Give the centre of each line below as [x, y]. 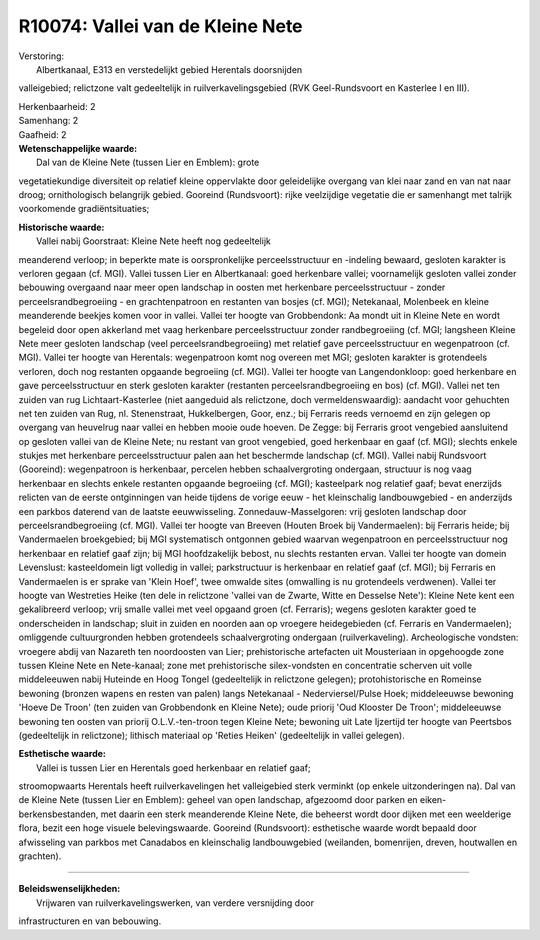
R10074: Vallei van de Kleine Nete [161, 26]
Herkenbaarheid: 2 [57, 106]
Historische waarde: [61, 227]
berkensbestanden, [58, 814]
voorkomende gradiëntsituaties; [84, 209]
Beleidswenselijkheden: [69, 889]
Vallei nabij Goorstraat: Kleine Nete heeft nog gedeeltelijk [154, 241]
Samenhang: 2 [48, 121]
